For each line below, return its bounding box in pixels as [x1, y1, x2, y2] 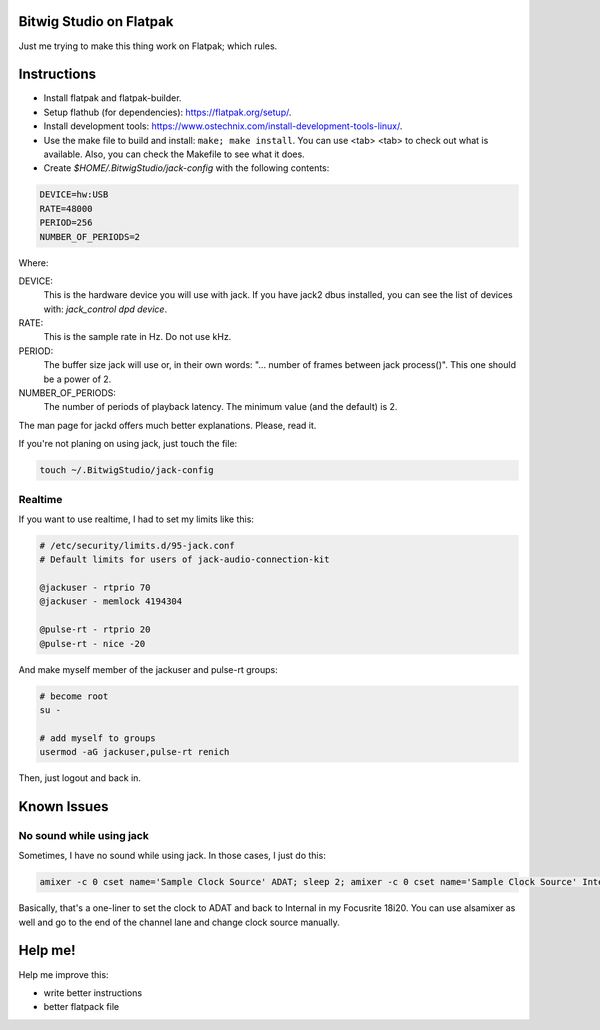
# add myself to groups [39, 732, 157, 744]
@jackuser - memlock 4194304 [39, 596, 183, 607]
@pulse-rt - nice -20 [39, 638, 146, 649]
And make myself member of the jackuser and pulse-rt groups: [18, 663, 279, 675]
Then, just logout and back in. [18, 772, 142, 784]
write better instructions [43, 986, 143, 999]
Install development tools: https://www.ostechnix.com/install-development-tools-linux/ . [43, 120, 403, 132]
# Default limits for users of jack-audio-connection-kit [39, 554, 330, 565]
